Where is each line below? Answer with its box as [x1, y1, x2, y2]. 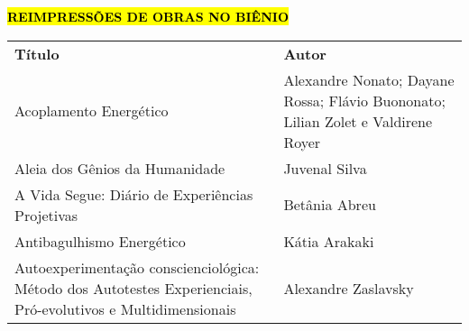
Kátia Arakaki [283, 230, 374, 252]
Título [14, 42, 60, 64]
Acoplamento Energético [14, 100, 169, 122]
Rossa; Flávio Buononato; [283, 89, 446, 111]
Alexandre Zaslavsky [283, 277, 414, 299]
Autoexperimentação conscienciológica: [14, 256, 260, 278]
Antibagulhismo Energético [14, 230, 186, 252]
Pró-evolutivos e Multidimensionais [14, 298, 236, 319]
